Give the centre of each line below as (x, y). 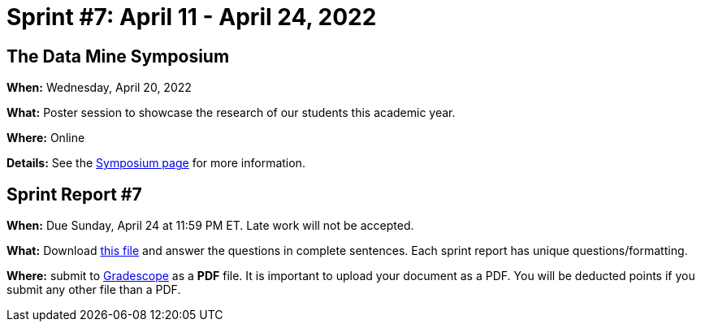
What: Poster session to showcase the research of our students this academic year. (231, 113)
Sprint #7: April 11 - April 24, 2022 (192, 17)
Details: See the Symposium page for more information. (156, 163)
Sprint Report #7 (74, 194)
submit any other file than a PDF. (94, 290)
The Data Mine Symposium (118, 56)
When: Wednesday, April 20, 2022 (99, 88)
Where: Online (46, 138)
